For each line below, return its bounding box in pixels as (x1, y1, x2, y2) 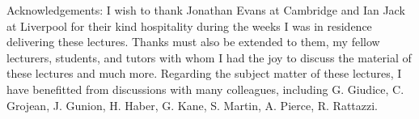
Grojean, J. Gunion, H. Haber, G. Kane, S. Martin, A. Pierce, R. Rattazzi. (6, 96, 379, 113)
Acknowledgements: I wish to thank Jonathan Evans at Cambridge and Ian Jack (6, 2, 405, 18)
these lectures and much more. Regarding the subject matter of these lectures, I (6, 65, 402, 82)
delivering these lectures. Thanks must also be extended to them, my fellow (6, 33, 380, 50)
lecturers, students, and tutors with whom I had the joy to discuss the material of (6, 49, 412, 66)
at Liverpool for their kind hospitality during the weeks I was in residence (6, 17, 372, 34)
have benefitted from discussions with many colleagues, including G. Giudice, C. (6, 80, 404, 97)
